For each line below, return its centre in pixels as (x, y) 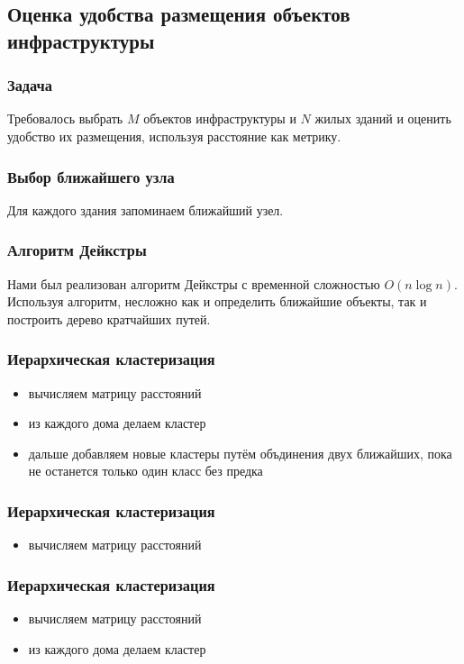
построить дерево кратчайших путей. (109, 318)
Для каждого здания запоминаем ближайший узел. (146, 209)
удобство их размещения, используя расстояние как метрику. (174, 136)
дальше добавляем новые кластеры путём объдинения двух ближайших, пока (240, 453)
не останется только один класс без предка (146, 471)
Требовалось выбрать (65, 118)
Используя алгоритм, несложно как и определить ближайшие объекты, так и (217, 301)
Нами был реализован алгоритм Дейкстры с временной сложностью (194, 283)
